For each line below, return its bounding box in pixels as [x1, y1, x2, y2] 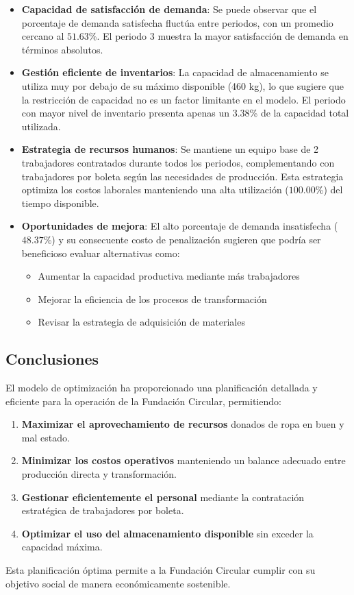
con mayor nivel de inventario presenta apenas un [21, 106, 230, 120]
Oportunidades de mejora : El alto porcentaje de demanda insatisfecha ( [21, 219, 338, 233]
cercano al [21, 29, 64, 43]
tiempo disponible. [21, 195, 99, 210]
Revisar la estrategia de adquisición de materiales [38, 315, 245, 329]
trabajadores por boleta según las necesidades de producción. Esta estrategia [21, 169, 344, 183]
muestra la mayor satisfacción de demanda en [157, 29, 349, 43]
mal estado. [21, 430, 70, 444]
